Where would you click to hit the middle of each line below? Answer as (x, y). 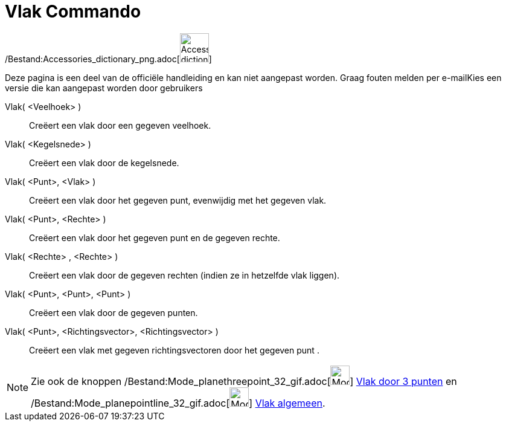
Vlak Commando (73, 11)
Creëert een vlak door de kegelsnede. (104, 163)
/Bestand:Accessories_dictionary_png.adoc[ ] (108, 59)
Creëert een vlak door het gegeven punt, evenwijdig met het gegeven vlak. (178, 200)
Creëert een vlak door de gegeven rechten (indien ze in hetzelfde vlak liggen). (184, 275)
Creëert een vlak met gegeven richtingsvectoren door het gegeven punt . (174, 350)
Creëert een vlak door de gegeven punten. (114, 312)
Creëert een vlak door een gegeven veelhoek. (120, 125)
